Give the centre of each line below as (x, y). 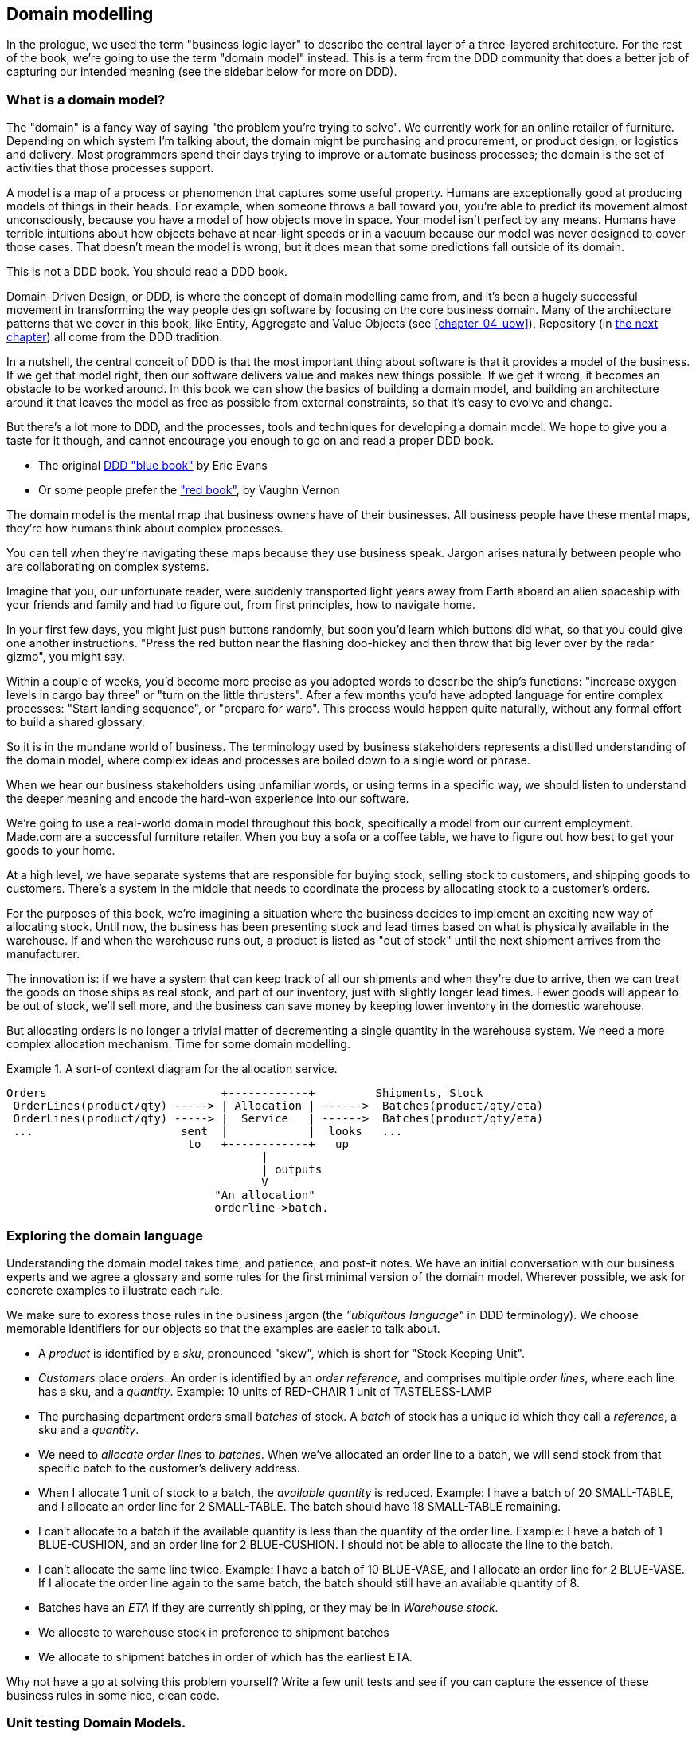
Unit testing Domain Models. (96, 1723)
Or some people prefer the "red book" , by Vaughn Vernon (189, 490)
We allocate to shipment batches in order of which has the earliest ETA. (225, 1656)
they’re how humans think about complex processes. (145, 529)
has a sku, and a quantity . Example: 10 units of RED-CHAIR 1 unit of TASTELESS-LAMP (265, 1391)
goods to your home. (61, 851)
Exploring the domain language (105, 1235)
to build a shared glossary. (76, 722)
